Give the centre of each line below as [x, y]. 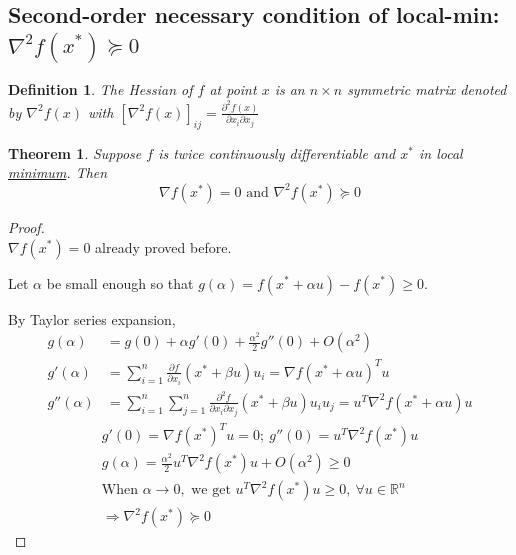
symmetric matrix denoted [427, 89]
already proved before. [163, 246]
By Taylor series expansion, [92, 318]
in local [440, 152]
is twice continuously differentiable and [277, 152]
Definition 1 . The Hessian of [100, 89]
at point [233, 89]
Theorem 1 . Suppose [75, 152]
